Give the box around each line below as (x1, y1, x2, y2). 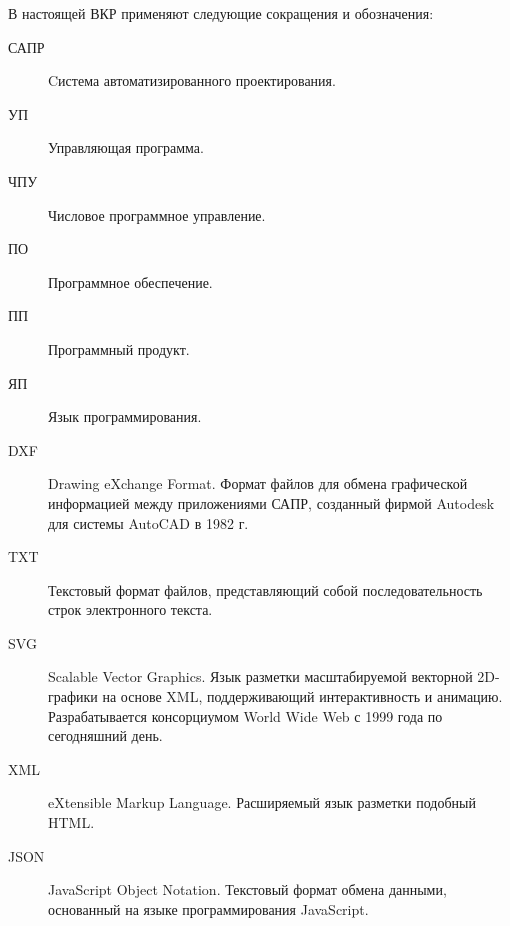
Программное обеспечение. (48, 271, 213, 292)
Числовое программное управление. (48, 204, 266, 225)
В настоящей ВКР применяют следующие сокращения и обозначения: (8, 3, 434, 23)
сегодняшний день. (48, 725, 163, 746)
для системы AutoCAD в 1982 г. (48, 512, 249, 533)
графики (48, 686, 98, 707)
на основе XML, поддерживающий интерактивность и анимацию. (102, 686, 503, 707)
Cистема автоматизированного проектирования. (48, 70, 336, 91)
